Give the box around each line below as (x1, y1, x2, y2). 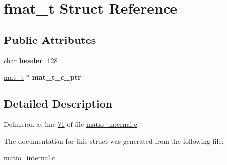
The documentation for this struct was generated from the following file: (4, 135, 224, 146)
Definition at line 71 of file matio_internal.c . (4, 119, 139, 129)
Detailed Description (4, 96, 113, 111)
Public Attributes (4, 32, 96, 47)
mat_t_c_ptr (32, 72, 81, 82)
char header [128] (4, 55, 59, 65)
